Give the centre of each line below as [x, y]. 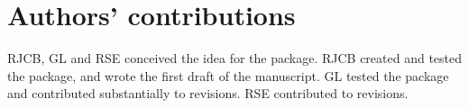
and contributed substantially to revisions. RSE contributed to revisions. [208, 93]
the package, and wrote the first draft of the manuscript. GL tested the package [228, 75]
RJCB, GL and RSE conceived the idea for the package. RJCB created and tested [235, 58]
